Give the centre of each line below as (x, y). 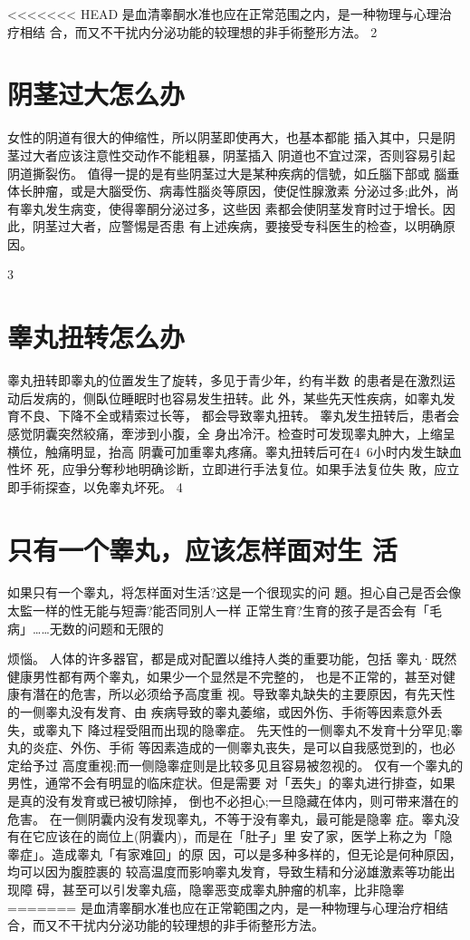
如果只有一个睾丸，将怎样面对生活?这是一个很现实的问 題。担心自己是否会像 (235, 592)
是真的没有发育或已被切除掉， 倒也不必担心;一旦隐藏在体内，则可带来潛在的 (233, 800)
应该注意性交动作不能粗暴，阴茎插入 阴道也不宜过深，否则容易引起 (256, 155)
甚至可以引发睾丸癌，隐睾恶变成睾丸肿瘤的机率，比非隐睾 (233, 889)
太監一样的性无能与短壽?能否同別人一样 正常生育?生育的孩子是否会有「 (218, 611)
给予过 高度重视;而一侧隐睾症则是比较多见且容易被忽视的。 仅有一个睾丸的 (241, 765)
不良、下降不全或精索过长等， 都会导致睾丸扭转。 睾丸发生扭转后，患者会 (240, 416)
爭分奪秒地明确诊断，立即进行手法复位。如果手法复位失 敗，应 (261, 469)
